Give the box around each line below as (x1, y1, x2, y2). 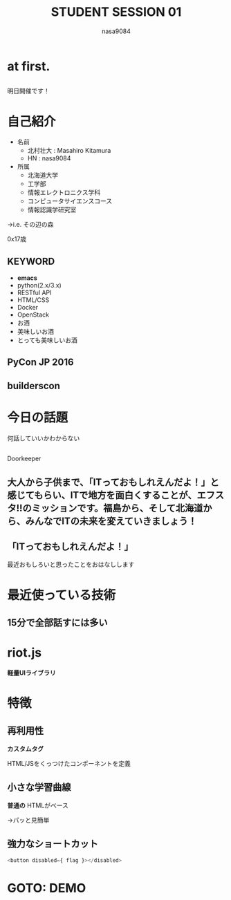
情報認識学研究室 (27, 205, 77, 214)
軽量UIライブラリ (7, 668, 57, 677)
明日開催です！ (7, 87, 50, 95)
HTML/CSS (17, 296, 50, 304)
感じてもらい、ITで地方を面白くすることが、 (7, 489, 197, 501)
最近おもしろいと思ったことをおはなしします (7, 561, 135, 569)
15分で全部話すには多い (7, 617, 109, 628)
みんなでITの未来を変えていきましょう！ (25, 515, 197, 527)
